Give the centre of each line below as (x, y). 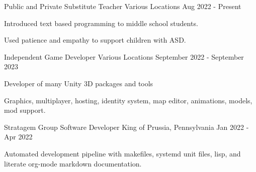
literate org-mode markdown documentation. (73, 163)
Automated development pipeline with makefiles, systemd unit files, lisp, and (122, 153)
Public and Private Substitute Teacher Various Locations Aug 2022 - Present (123, 6)
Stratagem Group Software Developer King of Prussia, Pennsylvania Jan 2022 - (126, 127)
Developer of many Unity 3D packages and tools (79, 83)
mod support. (25, 110)
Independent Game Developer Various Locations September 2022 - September (124, 56)
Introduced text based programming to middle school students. (101, 23)
